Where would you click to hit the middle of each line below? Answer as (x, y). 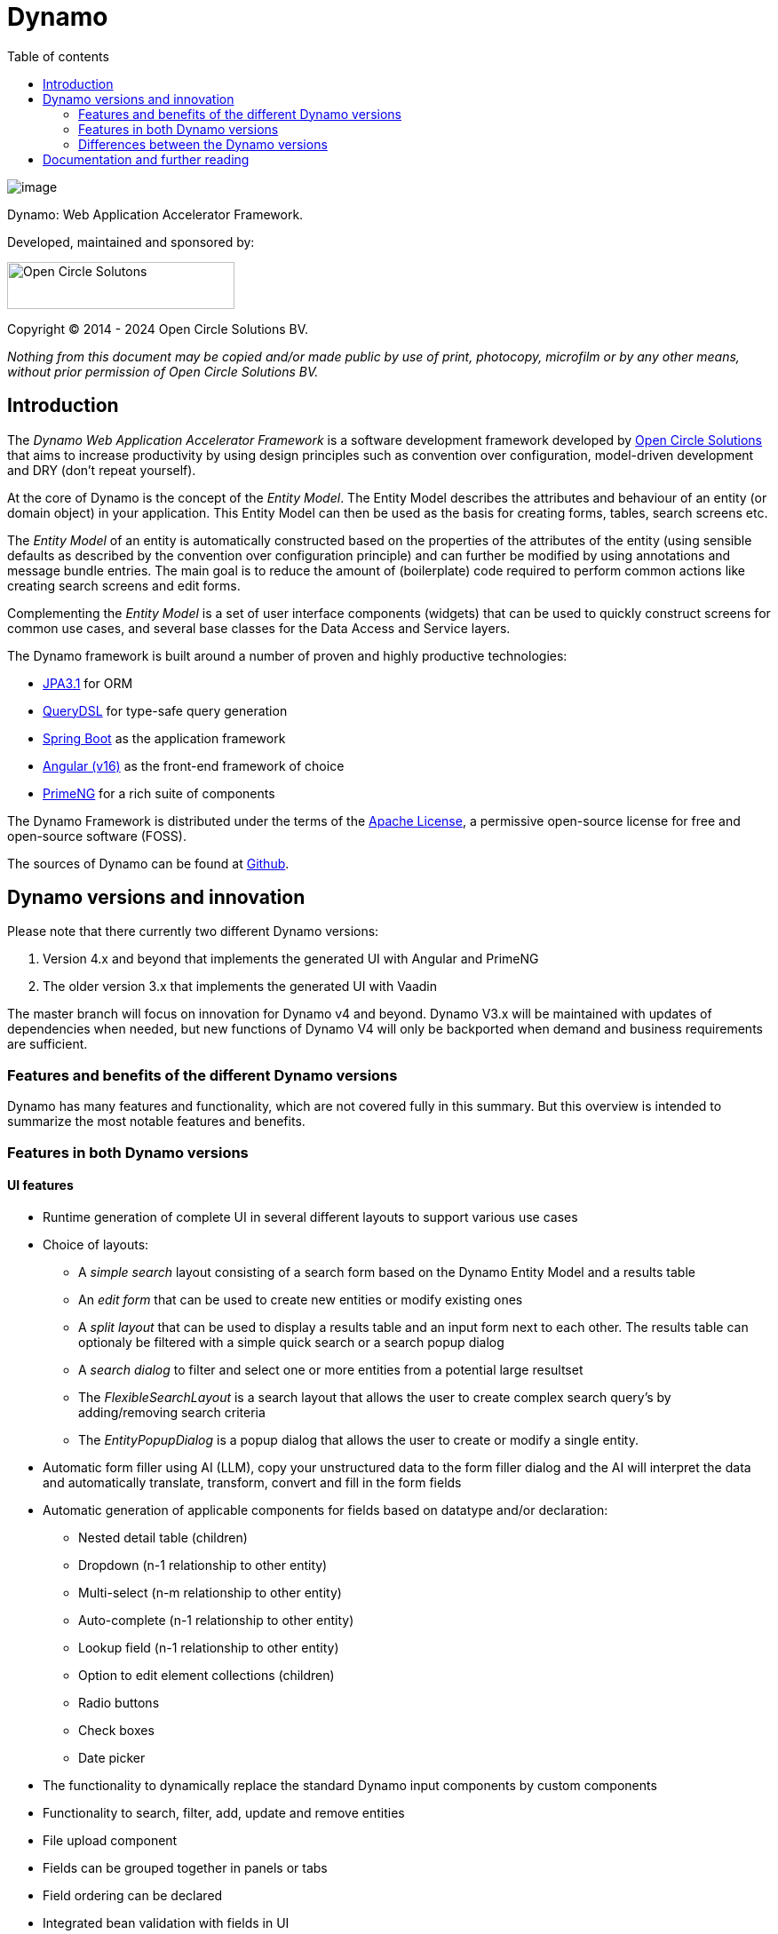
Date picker (112, 1757)
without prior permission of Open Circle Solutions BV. (163, 371)
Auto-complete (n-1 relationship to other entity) (216, 1620)
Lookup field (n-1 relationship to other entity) (209, 1647)
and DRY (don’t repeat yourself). (102, 470)
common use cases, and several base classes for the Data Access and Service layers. (259, 628)
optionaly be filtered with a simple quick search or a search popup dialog (291, 1342)
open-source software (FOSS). (97, 836)
